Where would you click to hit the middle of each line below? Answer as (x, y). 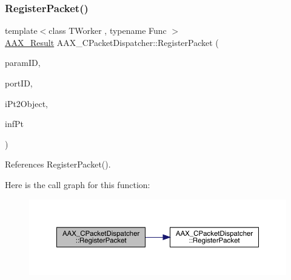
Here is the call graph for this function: (78, 184)
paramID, (23, 63)
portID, (19, 83)
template (21, 31)
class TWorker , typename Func (108, 31)
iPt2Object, (26, 103)
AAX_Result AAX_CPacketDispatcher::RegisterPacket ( (112, 42)
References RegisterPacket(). (58, 164)
